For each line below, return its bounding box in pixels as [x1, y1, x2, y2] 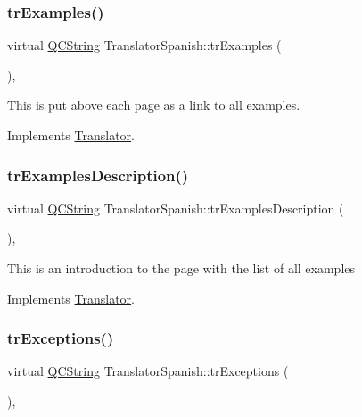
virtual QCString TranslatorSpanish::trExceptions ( [7, 362, 289, 380]
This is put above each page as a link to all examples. [7, 96, 300, 114]
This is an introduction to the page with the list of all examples [7, 259, 356, 277]
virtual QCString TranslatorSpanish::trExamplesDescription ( [7, 198, 344, 217]
